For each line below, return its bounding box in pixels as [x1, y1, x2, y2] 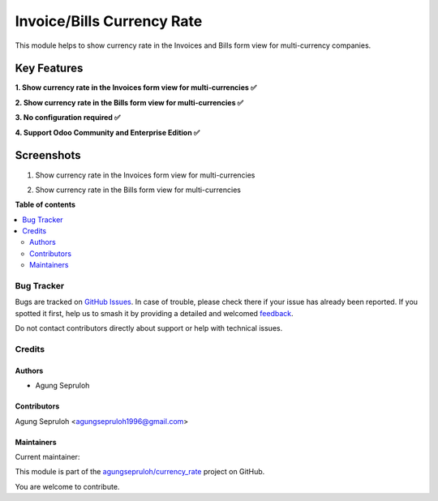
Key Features [15, 62, 84, 75]
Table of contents [15, 199, 76, 210]
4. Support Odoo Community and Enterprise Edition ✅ [15, 127, 200, 137]
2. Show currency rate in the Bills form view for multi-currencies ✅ [15, 97, 243, 107]
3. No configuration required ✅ [15, 113, 121, 122]
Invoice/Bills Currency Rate [15, 12, 203, 30]
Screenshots [15, 148, 81, 162]
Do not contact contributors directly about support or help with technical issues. [15, 323, 283, 333]
